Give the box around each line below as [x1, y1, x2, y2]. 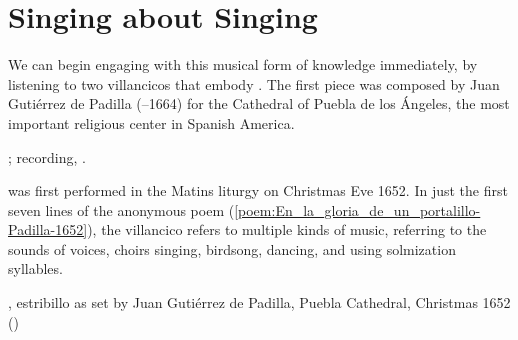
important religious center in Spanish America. [8, 112, 295, 133]
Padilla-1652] [8, 219, 88, 240]
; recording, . [8, 146, 86, 167]
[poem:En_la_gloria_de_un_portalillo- [234, 199, 481, 220]
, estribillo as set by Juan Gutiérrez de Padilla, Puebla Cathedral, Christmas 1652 [8, 292, 511, 313]
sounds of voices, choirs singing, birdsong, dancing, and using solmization [8, 238, 456, 259]
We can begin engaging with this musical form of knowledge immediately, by [8, 54, 478, 75]
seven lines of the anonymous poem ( [8, 199, 235, 220]
